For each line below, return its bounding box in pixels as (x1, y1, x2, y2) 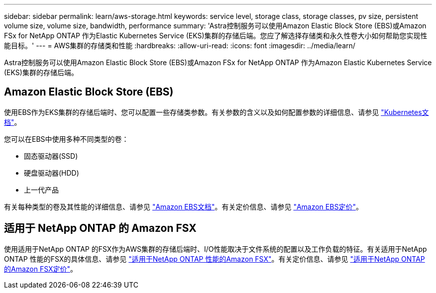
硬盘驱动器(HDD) (24, 168, 79, 177)
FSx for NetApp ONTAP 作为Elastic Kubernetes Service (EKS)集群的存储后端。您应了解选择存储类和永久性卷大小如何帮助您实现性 (4, 31, 428, 40)
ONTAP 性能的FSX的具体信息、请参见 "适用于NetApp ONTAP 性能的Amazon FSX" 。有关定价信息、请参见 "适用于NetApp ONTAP (4, 254, 425, 263)
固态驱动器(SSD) (24, 151, 78, 160)
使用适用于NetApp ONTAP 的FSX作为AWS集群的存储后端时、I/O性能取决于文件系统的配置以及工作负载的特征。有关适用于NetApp (4, 244, 427, 253)
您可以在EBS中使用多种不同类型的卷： (4, 134, 129, 143)
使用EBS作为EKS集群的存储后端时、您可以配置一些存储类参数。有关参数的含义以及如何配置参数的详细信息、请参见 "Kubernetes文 (4, 107, 429, 116)
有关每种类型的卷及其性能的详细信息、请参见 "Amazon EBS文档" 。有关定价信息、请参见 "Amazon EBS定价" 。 (4, 202, 363, 211)
